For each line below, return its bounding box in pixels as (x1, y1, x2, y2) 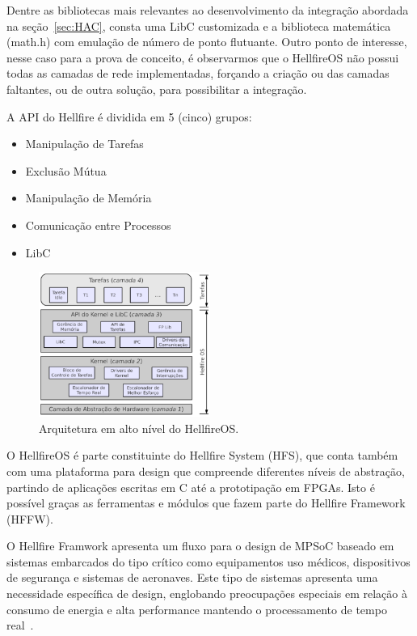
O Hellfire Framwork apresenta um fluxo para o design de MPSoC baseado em (6, 537, 394, 554)
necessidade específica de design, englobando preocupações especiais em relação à (6, 585, 407, 602)
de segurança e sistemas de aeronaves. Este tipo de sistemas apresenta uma (6, 569, 378, 586)
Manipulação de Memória (25, 189, 152, 206)
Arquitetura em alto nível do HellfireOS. (39, 419, 239, 436)
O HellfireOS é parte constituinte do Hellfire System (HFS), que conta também (6, 447, 398, 464)
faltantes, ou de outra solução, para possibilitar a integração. (6, 80, 307, 97)
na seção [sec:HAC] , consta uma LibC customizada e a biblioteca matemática (6, 17, 391, 34)
